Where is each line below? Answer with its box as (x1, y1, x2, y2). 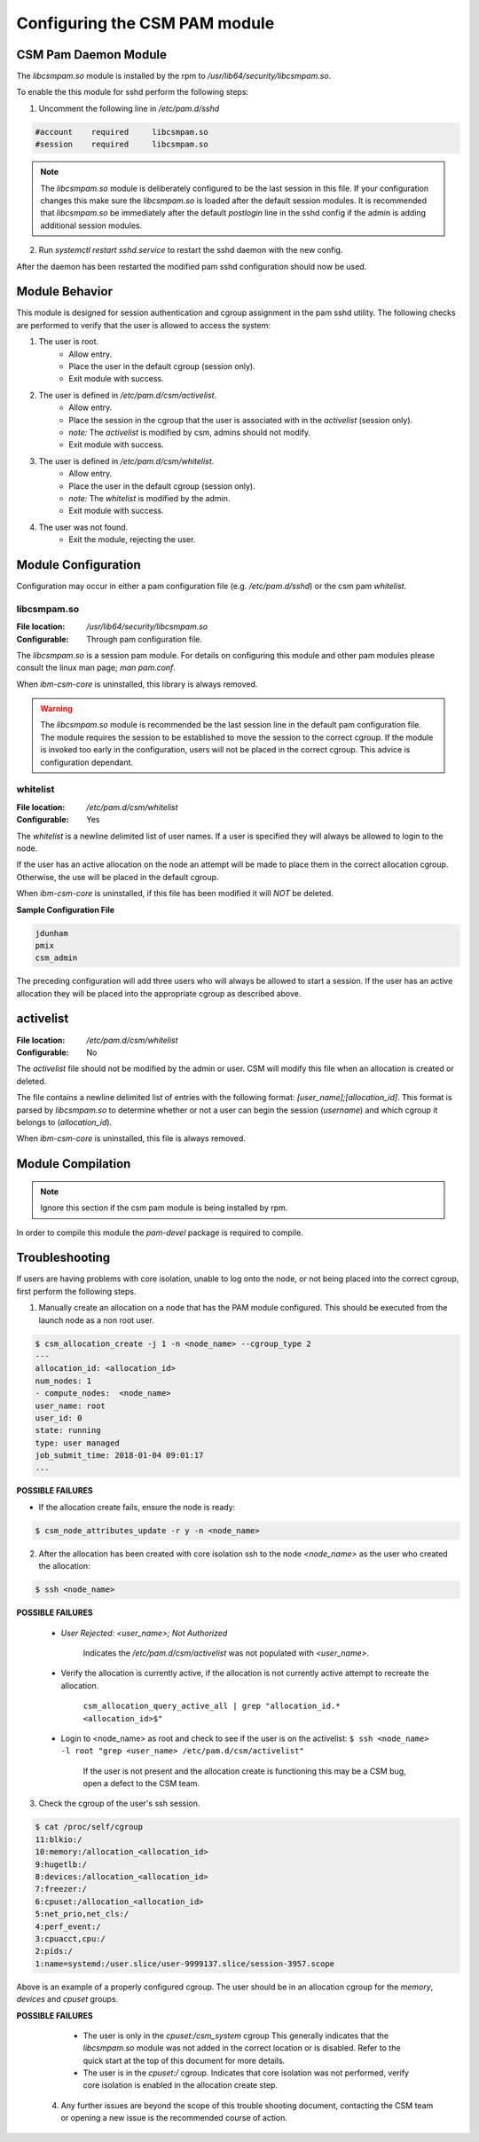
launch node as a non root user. (38, 1314, 154, 1326)
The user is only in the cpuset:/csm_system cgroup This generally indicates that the (82, 2030, 389, 2041)
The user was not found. (38, 522, 129, 532)
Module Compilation (16, 1156, 131, 1171)
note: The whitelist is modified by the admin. (68, 492, 231, 503)
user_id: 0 (35, 1413, 82, 1423)
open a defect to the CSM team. (82, 1778, 200, 1789)
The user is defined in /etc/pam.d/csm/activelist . (38, 390, 217, 400)
